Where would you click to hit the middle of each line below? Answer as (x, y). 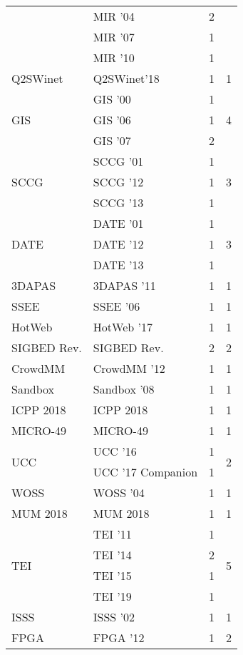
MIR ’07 (114, 37)
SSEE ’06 (117, 306)
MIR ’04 (114, 16)
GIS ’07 (112, 140)
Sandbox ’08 (124, 389)
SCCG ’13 (118, 202)
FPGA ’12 (119, 637)
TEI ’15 (112, 575)
